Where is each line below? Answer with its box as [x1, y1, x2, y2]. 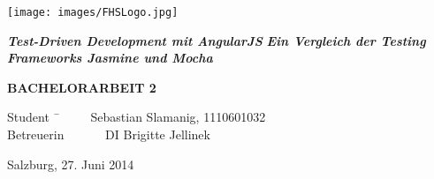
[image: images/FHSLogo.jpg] [7, 6, 179, 19]
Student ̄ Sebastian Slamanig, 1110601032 [7, 108, 266, 126]
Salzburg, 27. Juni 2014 [7, 154, 134, 173]
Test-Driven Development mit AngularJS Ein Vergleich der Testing [7, 31, 426, 49]
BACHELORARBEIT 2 [7, 78, 156, 96]
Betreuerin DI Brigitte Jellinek [7, 125, 210, 144]
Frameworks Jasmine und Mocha [7, 48, 213, 67]
